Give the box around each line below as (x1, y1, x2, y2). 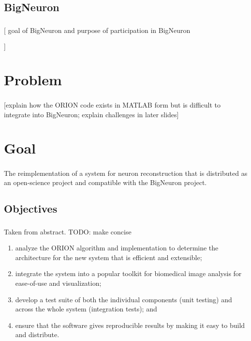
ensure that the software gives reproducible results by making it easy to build (15, 320, 245, 330)
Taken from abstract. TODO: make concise (4, 226, 132, 236)
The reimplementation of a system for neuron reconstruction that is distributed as (4, 168, 248, 178)
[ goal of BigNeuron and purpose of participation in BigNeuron (4, 25, 191, 35)
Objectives (4, 201, 58, 216)
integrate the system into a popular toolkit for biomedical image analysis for (15, 268, 242, 279)
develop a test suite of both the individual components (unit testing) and (15, 294, 232, 304)
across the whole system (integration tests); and (15, 304, 157, 314)
